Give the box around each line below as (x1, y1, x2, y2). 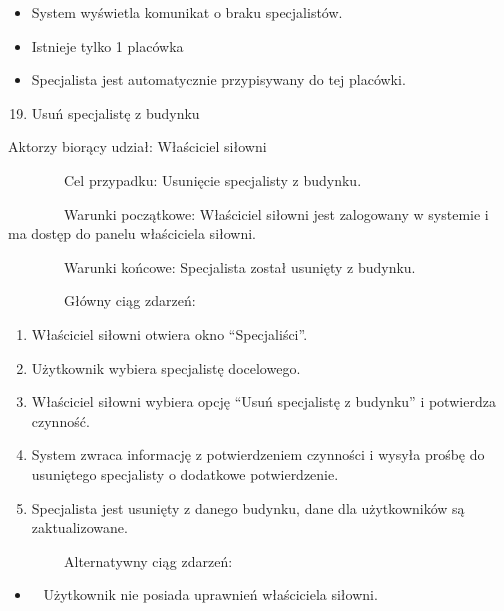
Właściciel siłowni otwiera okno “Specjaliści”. (31, 323, 308, 344)
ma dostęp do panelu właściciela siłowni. (8, 223, 257, 244)
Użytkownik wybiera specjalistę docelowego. (31, 357, 301, 378)
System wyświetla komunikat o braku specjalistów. (31, 2, 343, 22)
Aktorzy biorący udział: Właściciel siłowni (8, 136, 267, 157)
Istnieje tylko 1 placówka (31, 35, 184, 56)
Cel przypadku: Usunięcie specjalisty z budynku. (63, 169, 362, 190)
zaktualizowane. (31, 517, 128, 538)
